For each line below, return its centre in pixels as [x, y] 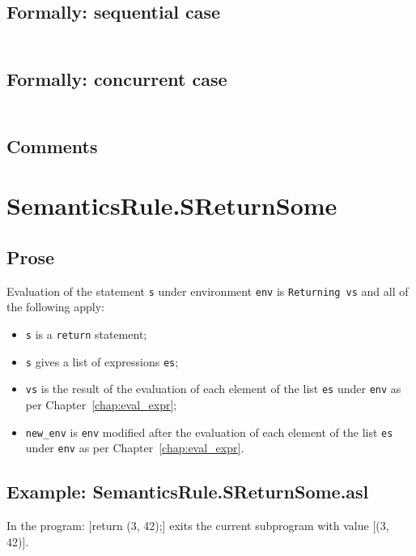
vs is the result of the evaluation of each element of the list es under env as [213, 389]
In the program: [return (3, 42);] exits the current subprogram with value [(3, [198, 526]
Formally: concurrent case [117, 79]
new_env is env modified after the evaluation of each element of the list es [209, 432]
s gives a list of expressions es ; [102, 361]
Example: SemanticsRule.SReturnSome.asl [188, 492]
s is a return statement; [86, 334]
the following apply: [55, 307]
